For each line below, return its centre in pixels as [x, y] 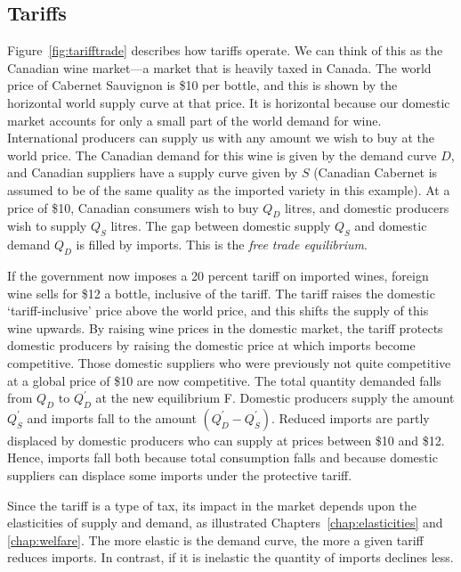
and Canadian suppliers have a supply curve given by [153, 172]
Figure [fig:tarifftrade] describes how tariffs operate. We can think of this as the [225, 50]
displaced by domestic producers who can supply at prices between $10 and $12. [226, 440]
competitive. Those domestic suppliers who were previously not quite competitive [229, 362]
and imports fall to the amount [112, 417]
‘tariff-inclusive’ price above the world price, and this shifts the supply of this [218, 311]
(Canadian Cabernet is [376, 172]
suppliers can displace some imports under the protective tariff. [180, 475]
